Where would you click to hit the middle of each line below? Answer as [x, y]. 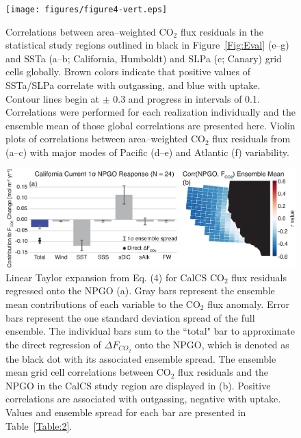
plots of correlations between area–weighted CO [105, 139]
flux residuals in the [222, 31]
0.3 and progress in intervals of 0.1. [186, 98]
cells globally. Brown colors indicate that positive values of [128, 72]
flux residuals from [251, 139]
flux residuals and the [223, 372]
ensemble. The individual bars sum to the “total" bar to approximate [150, 331]
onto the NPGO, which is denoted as [212, 344]
